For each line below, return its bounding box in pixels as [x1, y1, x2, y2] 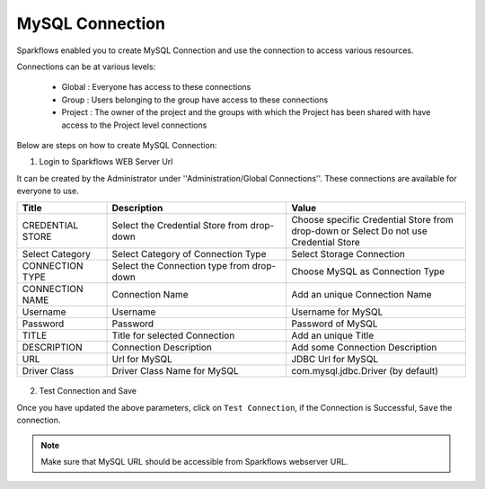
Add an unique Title [291, 329, 375, 342]
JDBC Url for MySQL [291, 353, 379, 366]
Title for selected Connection [111, 329, 235, 342]
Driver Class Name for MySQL [111, 365, 240, 378]
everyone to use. [16, 185, 80, 197]
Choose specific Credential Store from [291, 214, 454, 227]
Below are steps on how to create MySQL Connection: [16, 139, 217, 150]
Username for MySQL [291, 306, 384, 318]
